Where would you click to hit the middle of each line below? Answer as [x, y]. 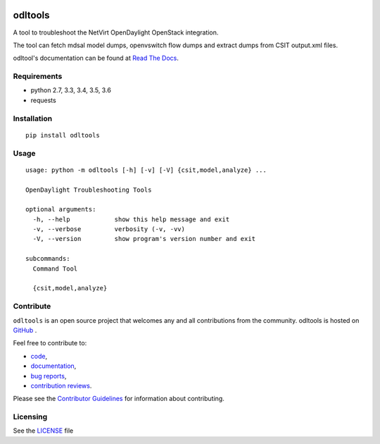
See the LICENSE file [43, 431]
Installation [33, 118]
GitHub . [25, 330]
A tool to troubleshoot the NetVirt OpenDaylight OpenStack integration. [116, 32]
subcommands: [48, 259]
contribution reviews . [61, 386]
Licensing [30, 417]
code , [39, 356]
